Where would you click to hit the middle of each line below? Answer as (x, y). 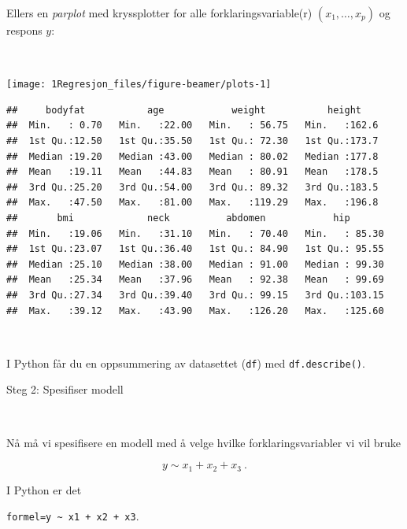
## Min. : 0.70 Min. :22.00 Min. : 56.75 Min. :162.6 (192, 126)
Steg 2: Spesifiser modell (65, 389)
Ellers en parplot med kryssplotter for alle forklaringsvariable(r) (159, 13)
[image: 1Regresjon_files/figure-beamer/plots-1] (139, 85)
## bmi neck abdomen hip (178, 218)
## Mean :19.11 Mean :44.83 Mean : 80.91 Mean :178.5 (192, 172)
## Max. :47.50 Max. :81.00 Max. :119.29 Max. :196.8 (192, 203)
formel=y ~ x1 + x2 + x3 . (73, 516)
